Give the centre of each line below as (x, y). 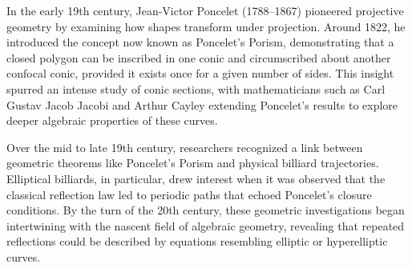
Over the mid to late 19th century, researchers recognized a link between (185, 147)
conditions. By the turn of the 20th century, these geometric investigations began (206, 210)
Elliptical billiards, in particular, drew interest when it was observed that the (196, 178)
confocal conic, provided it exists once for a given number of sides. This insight (200, 73)
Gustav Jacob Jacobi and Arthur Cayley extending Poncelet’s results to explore (202, 104)
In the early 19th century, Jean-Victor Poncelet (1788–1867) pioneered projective (205, 10)
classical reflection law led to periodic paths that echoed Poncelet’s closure (189, 194)
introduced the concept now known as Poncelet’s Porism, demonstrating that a (200, 42)
